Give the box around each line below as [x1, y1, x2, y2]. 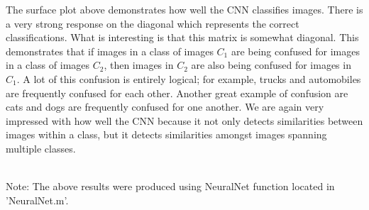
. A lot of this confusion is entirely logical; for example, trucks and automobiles [16, 71, 361, 86]
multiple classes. [6, 140, 76, 155]
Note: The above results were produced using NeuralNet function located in [6, 179, 335, 194]
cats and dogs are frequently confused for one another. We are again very [6, 99, 324, 114]
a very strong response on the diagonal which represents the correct [6, 16, 299, 31]
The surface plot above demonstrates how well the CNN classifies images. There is [6, 2, 363, 16]
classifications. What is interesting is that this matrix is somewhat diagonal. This [6, 30, 359, 45]
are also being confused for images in [191, 57, 351, 72]
